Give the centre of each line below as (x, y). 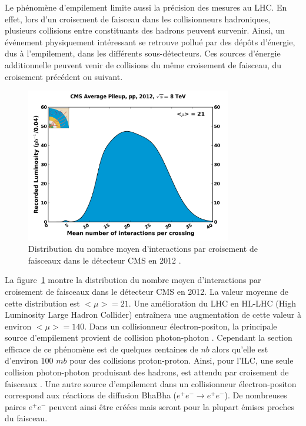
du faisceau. (26, 418)
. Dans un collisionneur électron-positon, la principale (181, 326)
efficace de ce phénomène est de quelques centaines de (102, 349)
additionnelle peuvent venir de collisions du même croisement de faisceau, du (143, 64)
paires (15, 406)
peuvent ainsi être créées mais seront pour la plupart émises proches (172, 406)
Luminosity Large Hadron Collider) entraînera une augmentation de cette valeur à (153, 314)
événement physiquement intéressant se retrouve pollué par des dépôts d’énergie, (150, 41)
